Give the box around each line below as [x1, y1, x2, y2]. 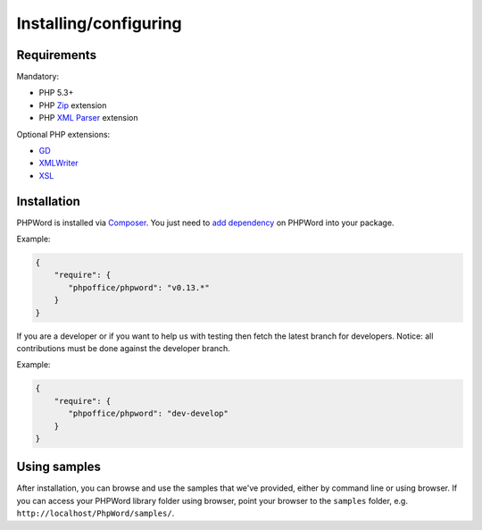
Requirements [16, 47, 97, 63]
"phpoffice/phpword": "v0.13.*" [68, 282, 210, 292]
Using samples [16, 459, 102, 475]
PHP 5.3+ [38, 88, 74, 98]
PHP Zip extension [38, 99, 107, 111]
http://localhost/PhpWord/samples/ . [16, 508, 175, 518]
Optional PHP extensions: [16, 129, 111, 139]
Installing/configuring [16, 13, 182, 33]
